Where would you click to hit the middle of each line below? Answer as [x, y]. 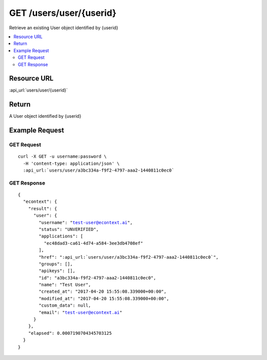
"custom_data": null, [65, 306]
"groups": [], [56, 264]
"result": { [43, 208]
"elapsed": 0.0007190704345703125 [70, 333]
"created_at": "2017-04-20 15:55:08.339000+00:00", [103, 292]
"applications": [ [61, 236]
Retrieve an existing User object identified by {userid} [64, 28]
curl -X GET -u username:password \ [62, 157]
